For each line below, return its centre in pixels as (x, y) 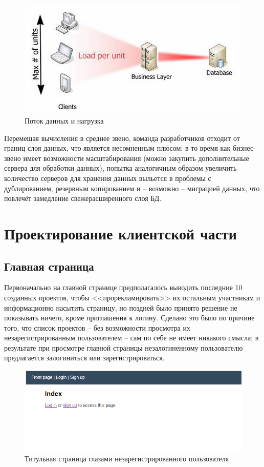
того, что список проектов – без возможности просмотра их (97, 327)
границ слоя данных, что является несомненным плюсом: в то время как (117, 148)
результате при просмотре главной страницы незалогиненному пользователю (124, 347)
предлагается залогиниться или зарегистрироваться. (84, 358)
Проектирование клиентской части (120, 233)
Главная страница (49, 266)
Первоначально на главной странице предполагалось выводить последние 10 (123, 287)
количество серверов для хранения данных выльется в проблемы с (108, 178)
